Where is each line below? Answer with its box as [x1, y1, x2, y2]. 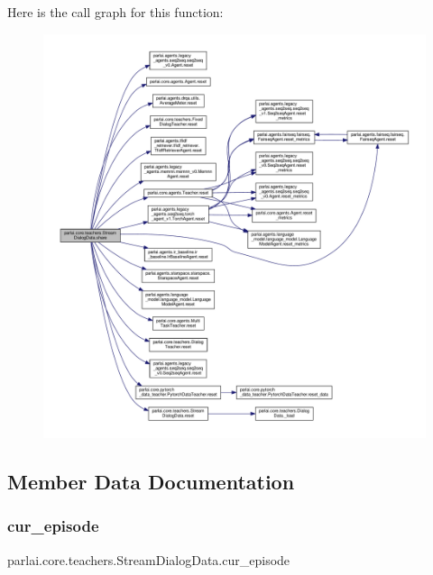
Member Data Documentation [7, 468, 295, 496]
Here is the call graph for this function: [7, 3, 224, 21]
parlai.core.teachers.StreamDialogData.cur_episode [7, 550, 290, 569]
